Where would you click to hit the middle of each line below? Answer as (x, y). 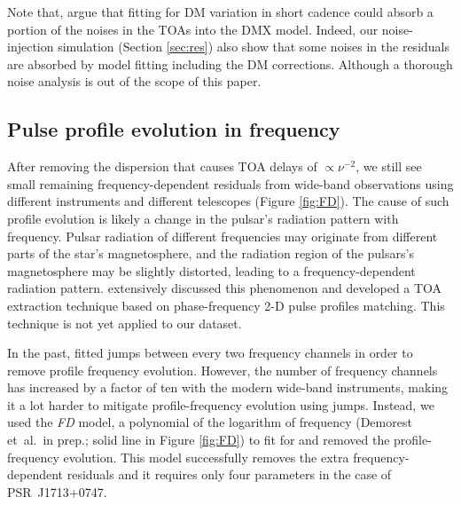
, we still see (389, 166)
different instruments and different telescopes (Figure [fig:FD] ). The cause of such (228, 201)
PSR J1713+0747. (57, 491)
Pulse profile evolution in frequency (174, 129)
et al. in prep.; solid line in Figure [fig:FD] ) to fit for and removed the (199, 440)
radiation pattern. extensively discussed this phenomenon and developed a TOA (225, 288)
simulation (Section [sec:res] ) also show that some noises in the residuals (254, 47)
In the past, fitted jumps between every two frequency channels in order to (210, 353)
